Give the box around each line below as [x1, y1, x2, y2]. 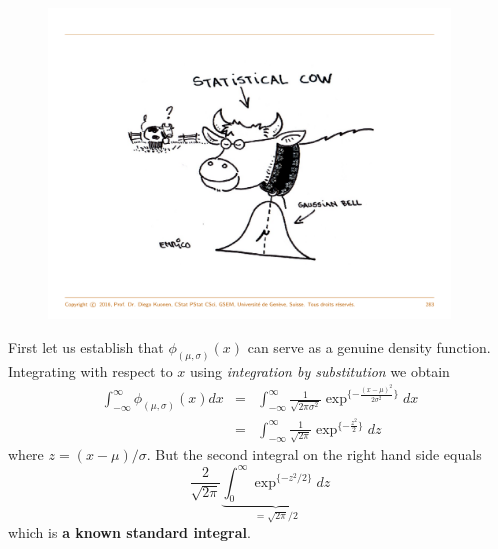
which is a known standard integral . [8, 522, 251, 543]
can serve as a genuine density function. [247, 336, 491, 357]
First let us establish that [8, 336, 164, 357]
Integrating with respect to [8, 360, 173, 381]
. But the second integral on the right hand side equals [146, 444, 482, 465]
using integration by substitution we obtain [190, 360, 450, 381]
